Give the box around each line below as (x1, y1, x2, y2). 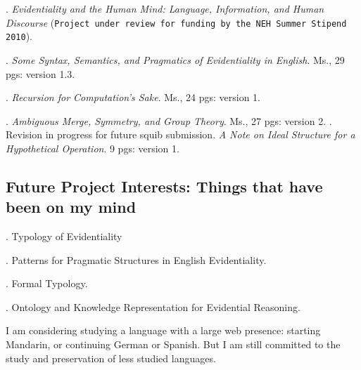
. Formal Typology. (6, 276, 88, 291)
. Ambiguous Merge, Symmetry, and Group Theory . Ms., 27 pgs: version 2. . (6, 113, 332, 128)
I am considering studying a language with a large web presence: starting (6, 323, 321, 338)
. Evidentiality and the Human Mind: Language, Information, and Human (6, 1, 324, 15)
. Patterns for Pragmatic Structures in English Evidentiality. (6, 252, 267, 267)
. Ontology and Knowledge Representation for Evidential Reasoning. (6, 299, 300, 314)
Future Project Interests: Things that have (6, 175, 323, 197)
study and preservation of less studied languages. (6, 350, 216, 365)
